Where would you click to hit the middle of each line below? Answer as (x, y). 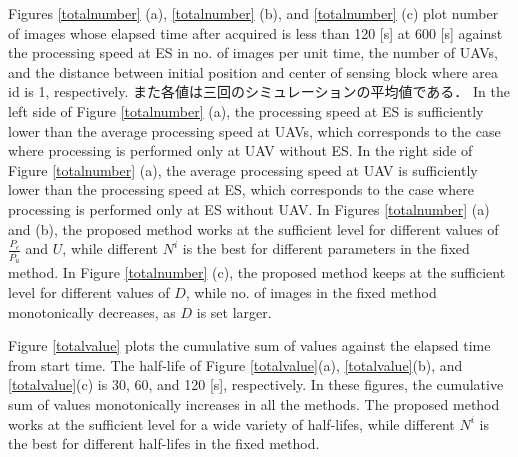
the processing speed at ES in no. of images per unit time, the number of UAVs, (253, 52)
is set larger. (234, 311)
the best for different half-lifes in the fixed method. (164, 443)
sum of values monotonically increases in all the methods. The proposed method (254, 403)
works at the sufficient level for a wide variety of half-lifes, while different (231, 423)
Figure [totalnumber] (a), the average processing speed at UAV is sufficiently (243, 169)
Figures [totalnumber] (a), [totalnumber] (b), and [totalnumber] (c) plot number (253, 13)
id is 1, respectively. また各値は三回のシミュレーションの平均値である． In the (259, 91)
